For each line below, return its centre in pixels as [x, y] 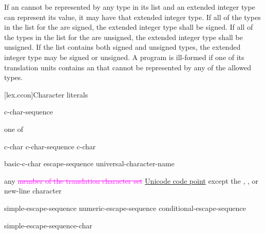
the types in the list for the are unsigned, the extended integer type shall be [124, 37]
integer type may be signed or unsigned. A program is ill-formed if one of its [124, 57]
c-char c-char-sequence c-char [50, 146]
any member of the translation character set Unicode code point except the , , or [131, 180]
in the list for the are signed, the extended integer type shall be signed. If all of [129, 27]
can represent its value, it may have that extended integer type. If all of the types [132, 17]
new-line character [33, 191]
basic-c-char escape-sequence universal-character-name [89, 163]
